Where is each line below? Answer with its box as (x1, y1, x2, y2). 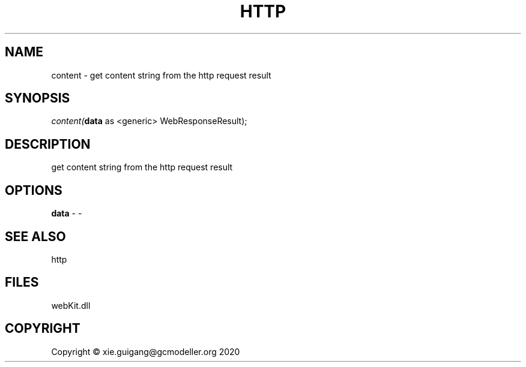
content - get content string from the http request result (51, 70, 271, 80)
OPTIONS (5, 182, 62, 198)
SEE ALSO (5, 228, 66, 244)
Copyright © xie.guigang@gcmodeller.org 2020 (51, 346, 240, 357)
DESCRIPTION (5, 136, 91, 152)
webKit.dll (51, 300, 91, 311)
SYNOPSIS (5, 91, 70, 106)
